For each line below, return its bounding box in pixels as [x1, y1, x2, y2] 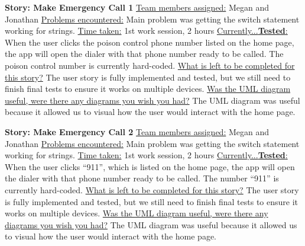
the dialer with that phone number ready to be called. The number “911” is [5, 172, 279, 184]
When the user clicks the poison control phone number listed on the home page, [5, 36, 294, 48]
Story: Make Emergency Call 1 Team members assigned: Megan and [5, 1, 270, 13]
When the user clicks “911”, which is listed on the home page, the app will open [5, 160, 295, 172]
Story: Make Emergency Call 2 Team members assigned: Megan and [5, 125, 270, 138]
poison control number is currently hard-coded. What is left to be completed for [5, 59, 295, 71]
